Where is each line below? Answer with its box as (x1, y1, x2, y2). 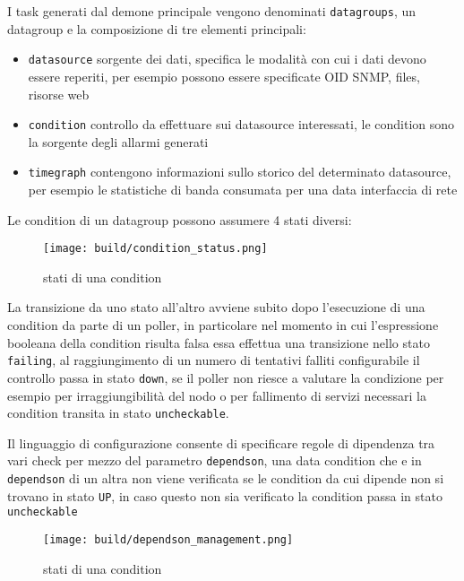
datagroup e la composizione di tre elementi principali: (7, 19, 306, 38)
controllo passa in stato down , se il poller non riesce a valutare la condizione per (7, 368, 444, 386)
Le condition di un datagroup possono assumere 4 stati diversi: (7, 210, 352, 229)
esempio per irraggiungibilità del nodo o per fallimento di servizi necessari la (7, 386, 427, 404)
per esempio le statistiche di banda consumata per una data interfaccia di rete (28, 180, 458, 198)
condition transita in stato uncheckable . (7, 403, 229, 422)
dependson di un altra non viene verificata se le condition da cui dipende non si (7, 469, 444, 488)
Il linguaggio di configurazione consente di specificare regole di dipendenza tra (7, 433, 435, 452)
